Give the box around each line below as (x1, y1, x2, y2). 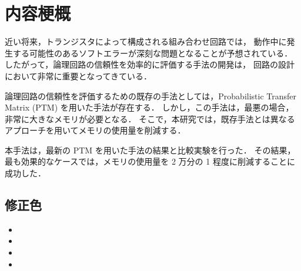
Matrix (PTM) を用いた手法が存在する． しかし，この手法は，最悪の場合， (5, 101, 294, 113)
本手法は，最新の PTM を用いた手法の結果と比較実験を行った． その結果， (5, 143, 296, 156)
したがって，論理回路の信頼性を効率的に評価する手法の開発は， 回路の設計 (5, 58, 295, 71)
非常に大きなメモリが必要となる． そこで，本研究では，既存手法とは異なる (5, 112, 295, 125)
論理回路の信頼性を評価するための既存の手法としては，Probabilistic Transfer (5, 89, 297, 102)
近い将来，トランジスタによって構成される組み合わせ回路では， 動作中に (5, 35, 287, 48)
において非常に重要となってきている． (5, 69, 152, 82)
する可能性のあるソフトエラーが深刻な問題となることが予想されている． (12, 46, 293, 59)
